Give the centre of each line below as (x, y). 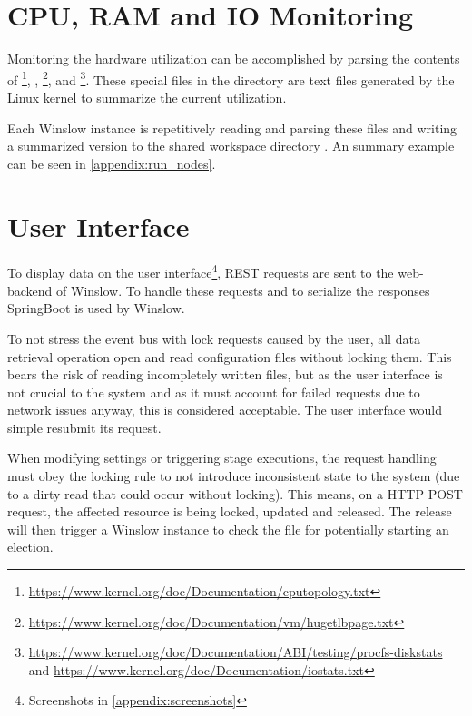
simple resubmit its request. (84, 427)
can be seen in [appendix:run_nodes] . (112, 163)
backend (30, 290)
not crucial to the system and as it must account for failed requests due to (214, 392)
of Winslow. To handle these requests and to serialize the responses (243, 290)
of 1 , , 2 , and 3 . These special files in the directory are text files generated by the (231, 78)
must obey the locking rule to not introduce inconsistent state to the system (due (234, 476)
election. (30, 547)
